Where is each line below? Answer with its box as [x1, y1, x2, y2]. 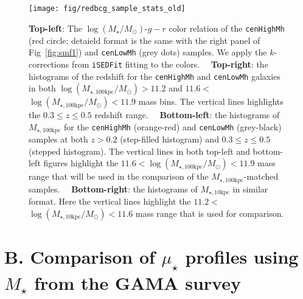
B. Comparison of [4, 244, 155, 269]
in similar [232, 182, 268, 195]
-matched [243, 170, 279, 183]
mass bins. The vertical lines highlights [138, 95, 284, 108]
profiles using [185, 244, 299, 269]
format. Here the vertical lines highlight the [29, 195, 191, 208]
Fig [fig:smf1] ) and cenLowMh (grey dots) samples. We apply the [29, 46, 267, 58]
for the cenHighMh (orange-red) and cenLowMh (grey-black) [64, 120, 282, 133]
